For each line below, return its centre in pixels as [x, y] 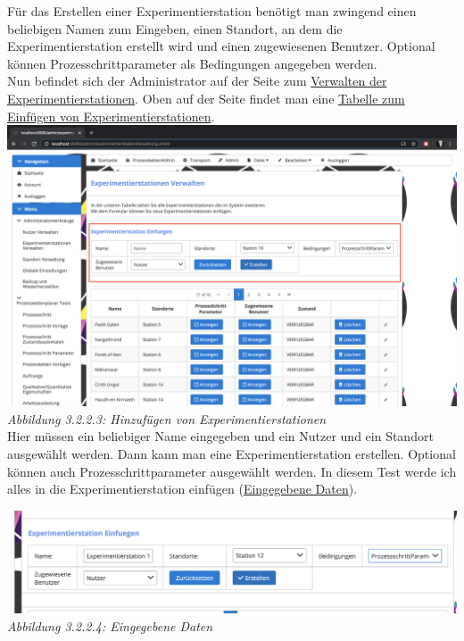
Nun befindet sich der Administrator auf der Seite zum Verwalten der [197, 81]
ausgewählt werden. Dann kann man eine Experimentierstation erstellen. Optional [232, 453]
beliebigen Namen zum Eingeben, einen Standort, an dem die [175, 28]
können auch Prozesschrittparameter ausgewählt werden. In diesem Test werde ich [232, 471]
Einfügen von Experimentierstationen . [111, 116]
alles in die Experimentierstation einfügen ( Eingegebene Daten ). [182, 489]
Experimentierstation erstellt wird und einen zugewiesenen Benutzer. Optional [221, 46]
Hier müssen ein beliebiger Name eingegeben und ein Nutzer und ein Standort [220, 436]
